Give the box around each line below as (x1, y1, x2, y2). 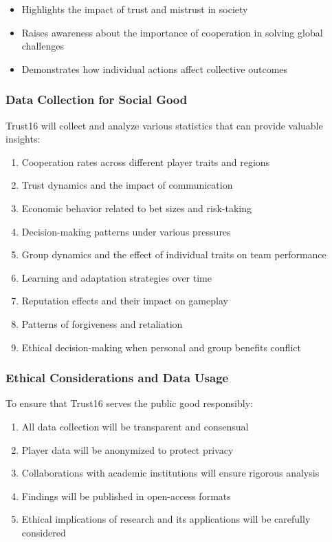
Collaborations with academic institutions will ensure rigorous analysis (21, 466, 320, 480)
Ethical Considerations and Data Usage (5, 369, 229, 386)
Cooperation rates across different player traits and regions (21, 154, 270, 169)
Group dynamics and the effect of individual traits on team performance (21, 247, 327, 262)
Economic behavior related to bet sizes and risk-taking (21, 200, 252, 215)
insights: (5, 132, 41, 146)
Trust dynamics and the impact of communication (21, 178, 233, 192)
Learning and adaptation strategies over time (21, 270, 212, 284)
